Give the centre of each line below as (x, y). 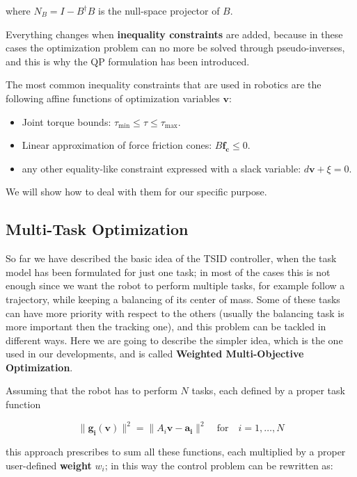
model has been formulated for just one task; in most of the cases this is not (168, 272)
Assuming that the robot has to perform (92, 390)
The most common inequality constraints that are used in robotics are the (164, 84)
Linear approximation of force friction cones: (117, 145)
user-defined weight (49, 465)
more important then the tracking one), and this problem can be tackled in (166, 326)
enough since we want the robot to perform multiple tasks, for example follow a (175, 285)
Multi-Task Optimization (97, 229)
